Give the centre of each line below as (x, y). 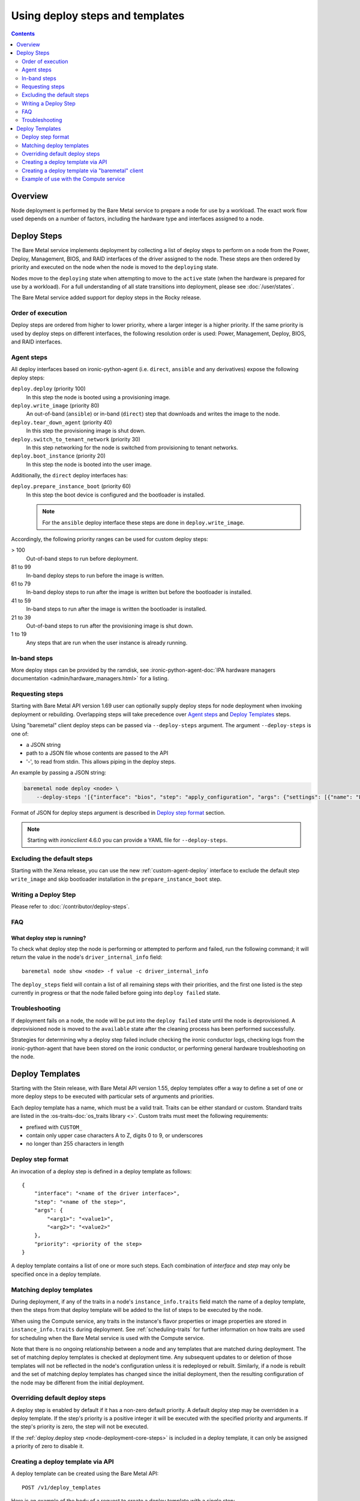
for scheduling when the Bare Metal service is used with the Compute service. (108, 1338)
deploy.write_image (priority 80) (55, 405)
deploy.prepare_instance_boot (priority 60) (71, 486)
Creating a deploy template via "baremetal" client (82, 171)
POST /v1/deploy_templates (61, 1487)
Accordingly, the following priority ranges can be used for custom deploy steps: (109, 539)
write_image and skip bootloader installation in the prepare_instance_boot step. (116, 879)
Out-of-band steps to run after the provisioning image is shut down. (109, 626)
